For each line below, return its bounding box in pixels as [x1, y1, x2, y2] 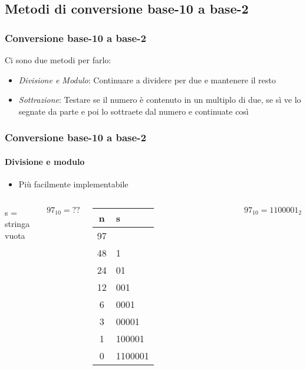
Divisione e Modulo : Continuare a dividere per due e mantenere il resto [18, 73, 276, 86]
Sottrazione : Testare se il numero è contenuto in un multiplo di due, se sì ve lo [18, 93, 301, 106]
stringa [5, 218, 30, 230]
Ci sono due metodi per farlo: [5, 54, 111, 66]
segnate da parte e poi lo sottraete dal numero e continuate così [18, 105, 249, 117]
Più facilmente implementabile [18, 178, 129, 190]
